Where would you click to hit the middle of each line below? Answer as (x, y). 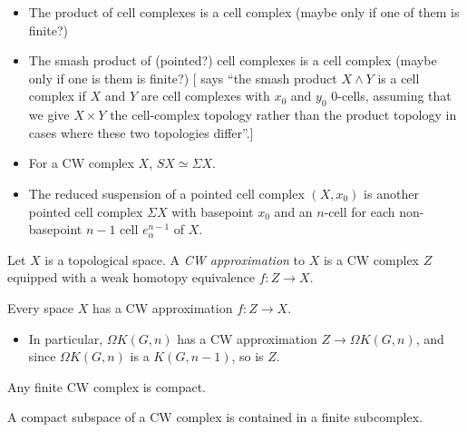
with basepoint (213, 211)
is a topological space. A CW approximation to (175, 259)
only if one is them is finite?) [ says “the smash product (183, 78)
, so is (248, 356)
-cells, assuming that (394, 96)
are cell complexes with (205, 96)
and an (293, 211)
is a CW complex (371, 259)
